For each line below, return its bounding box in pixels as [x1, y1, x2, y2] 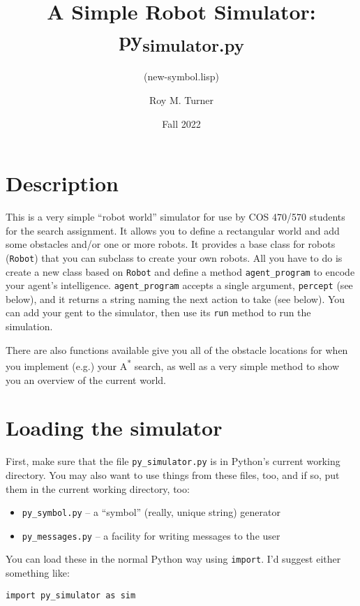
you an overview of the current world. [6, 372, 166, 387]
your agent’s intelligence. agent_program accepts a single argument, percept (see [6, 278, 353, 293]
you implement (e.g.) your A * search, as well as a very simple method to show [6, 357, 340, 373]
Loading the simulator [6, 413, 223, 442]
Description [6, 169, 119, 198]
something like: [6, 566, 70, 580]
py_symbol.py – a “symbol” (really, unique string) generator [22, 505, 280, 519]
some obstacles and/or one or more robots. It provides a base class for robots [6, 237, 336, 251]
